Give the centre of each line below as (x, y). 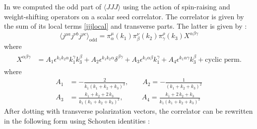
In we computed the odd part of (53, 6)
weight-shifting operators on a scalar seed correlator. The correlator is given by (124, 16)
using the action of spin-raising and (176, 6)
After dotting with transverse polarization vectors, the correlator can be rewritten (128, 110)
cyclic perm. (223, 60)
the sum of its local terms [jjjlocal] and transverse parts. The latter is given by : (126, 26)
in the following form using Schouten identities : (77, 120)
